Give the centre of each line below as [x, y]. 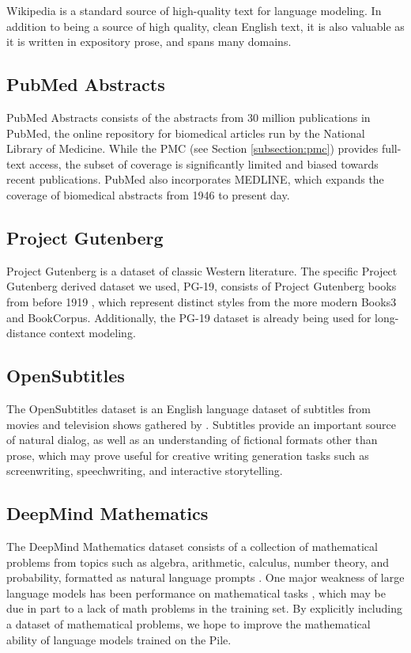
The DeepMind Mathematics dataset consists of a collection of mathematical [192, 547]
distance [26, 333]
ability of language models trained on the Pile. [119, 639]
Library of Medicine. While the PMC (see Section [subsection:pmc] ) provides [192, 148]
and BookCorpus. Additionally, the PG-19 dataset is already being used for [189, 317]
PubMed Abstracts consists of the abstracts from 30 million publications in [189, 117]
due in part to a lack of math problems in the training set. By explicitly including [205, 608]
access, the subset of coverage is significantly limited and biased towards [204, 163]
